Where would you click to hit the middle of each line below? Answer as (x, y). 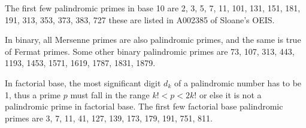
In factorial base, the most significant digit (83, 82)
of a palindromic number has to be (238, 82)
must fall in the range (110, 94)
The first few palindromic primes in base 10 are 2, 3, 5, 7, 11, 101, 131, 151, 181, (153, 8)
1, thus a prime (33, 94)
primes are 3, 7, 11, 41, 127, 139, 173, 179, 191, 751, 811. (109, 118)
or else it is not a (230, 94)
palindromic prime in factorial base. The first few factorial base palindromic (144, 106)
